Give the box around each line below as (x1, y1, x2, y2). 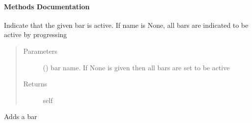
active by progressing (4, 29, 67, 40)
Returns (23, 79, 47, 89)
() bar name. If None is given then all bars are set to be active (43, 62, 230, 72)
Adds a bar (4, 111, 37, 122)
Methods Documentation (4, 1, 90, 11)
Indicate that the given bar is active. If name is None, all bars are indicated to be (4, 20, 249, 30)
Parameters (23, 45, 57, 56)
